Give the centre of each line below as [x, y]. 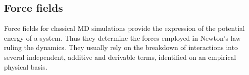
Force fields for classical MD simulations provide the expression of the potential [124, 28]
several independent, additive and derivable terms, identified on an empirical [120, 57]
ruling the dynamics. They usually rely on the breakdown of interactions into [121, 47]
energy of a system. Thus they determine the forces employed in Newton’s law [123, 37]
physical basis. [26, 66]
